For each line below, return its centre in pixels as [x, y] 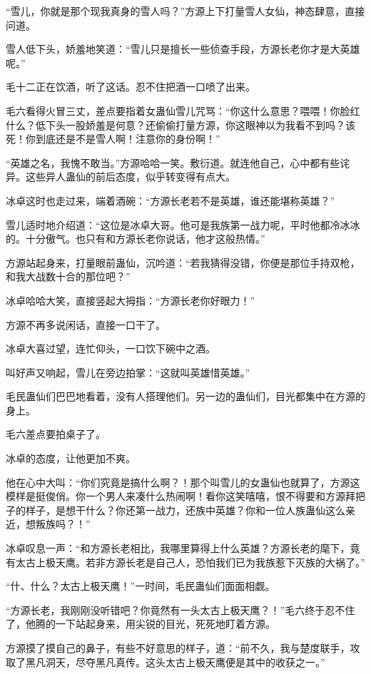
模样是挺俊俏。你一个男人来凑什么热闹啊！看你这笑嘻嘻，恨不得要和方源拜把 [185, 496]
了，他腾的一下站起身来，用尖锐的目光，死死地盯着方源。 [141, 624]
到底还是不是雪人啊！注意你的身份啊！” [128, 139]
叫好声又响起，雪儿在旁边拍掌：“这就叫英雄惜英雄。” [128, 372]
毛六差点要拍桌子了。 [56, 434]
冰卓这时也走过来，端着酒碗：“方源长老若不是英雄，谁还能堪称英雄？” [171, 200]
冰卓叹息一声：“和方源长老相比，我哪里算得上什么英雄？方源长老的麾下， [178, 548]
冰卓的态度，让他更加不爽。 [71, 458]
